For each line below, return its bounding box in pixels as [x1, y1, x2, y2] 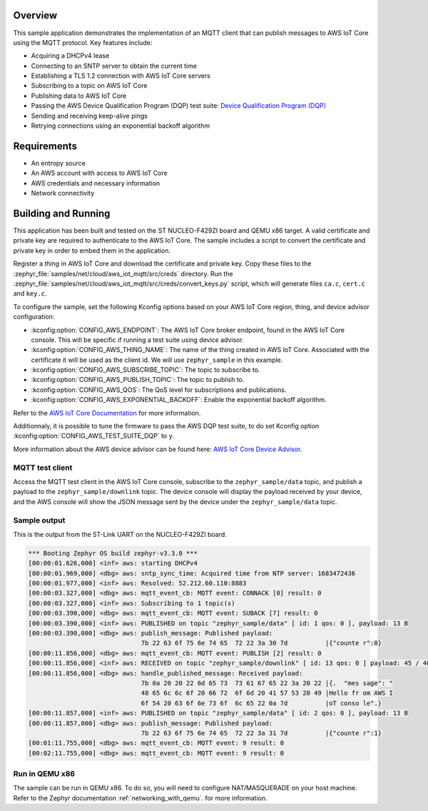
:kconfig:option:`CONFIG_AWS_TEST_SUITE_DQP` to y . [13, 432, 175, 440]
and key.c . [13, 289, 47, 298]
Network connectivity [31, 189, 95, 198]
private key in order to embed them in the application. [13, 246, 171, 255]
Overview [13, 9, 58, 21]
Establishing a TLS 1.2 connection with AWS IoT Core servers [31, 71, 210, 80]
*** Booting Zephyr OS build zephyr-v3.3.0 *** [28, 549, 198, 557]
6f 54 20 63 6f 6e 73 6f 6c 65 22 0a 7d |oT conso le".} [141, 699, 382, 707]
